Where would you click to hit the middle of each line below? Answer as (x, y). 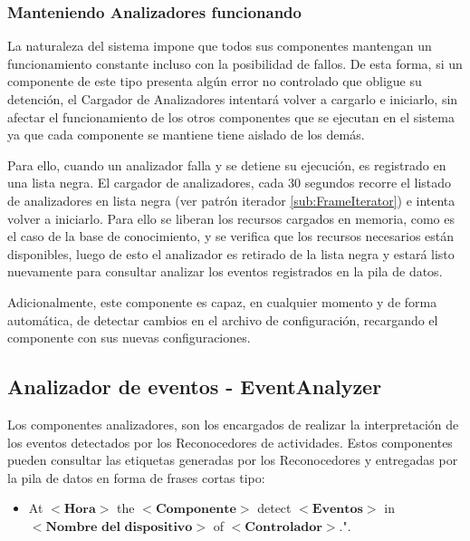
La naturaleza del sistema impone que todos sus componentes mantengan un (220, 46)
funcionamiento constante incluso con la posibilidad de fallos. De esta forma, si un (235, 63)
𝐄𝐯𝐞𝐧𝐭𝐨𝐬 (337, 510)
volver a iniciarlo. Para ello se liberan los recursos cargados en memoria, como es (231, 218)
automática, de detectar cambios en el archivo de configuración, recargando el (223, 319)
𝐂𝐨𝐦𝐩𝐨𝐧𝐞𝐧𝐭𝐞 (196, 510)
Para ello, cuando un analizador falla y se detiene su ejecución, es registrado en (227, 164)
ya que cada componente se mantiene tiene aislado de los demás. (186, 135)
